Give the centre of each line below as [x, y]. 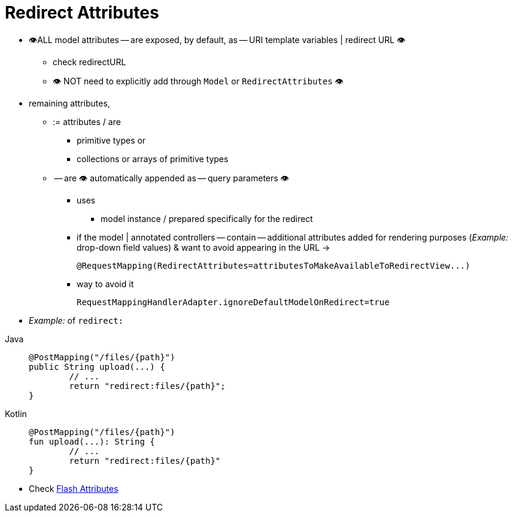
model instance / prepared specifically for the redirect [207, 218]
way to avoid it [105, 284]
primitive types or [111, 140]
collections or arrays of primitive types [153, 159]
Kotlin [16, 413]
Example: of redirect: [76, 320]
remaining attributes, [69, 103]
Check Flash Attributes [74, 488]
